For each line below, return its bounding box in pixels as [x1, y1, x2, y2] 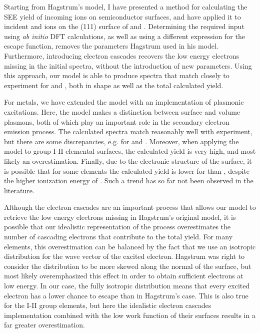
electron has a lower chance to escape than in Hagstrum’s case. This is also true [4, 290, 248, 300]
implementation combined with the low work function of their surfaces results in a [4, 309, 255, 320]
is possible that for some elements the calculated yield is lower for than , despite [4, 165, 249, 176]
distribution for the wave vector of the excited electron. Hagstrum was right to [4, 251, 245, 261]
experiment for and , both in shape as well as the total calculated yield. [4, 80, 223, 90]
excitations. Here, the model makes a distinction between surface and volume [4, 106, 240, 117]
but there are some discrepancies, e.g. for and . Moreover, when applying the [4, 136, 239, 146]
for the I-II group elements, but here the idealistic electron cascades [4, 300, 211, 310]
